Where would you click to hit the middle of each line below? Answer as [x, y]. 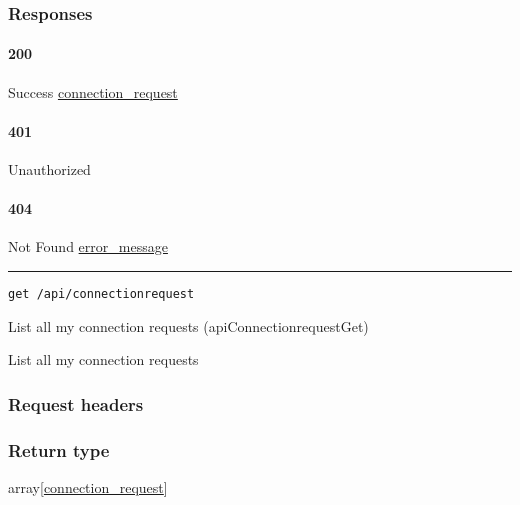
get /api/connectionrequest [101, 294]
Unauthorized [49, 169]
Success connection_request [93, 91]
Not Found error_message [88, 246]
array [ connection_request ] [88, 486]
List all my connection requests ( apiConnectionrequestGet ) [188, 325]
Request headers [76, 403]
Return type [59, 449]
